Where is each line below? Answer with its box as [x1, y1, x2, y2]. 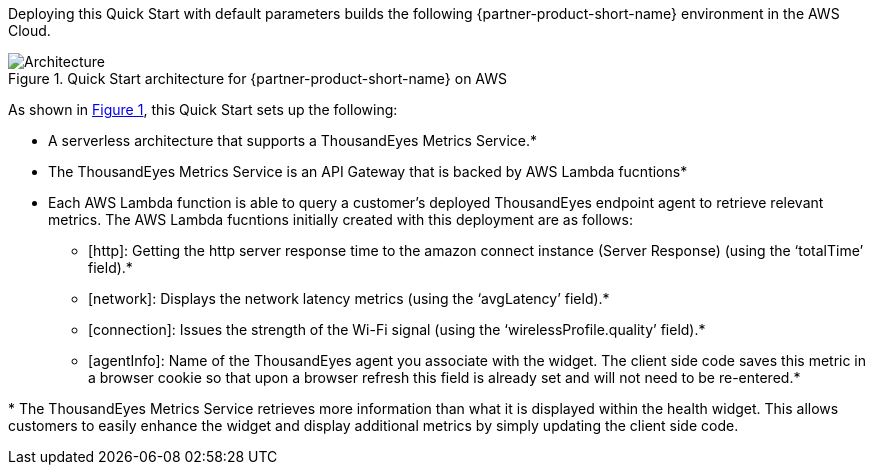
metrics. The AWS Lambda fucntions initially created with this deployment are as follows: [48, 211, 633, 228]
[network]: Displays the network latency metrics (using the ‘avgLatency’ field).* [88, 290, 610, 307]
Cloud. [8, 22, 51, 39]
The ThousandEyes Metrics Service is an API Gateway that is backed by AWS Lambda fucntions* [48, 163, 688, 180]
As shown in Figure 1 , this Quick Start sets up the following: [8, 101, 398, 118]
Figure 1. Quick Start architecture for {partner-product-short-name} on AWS [8, 70, 508, 87]
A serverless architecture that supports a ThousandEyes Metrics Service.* [48, 132, 538, 149]
